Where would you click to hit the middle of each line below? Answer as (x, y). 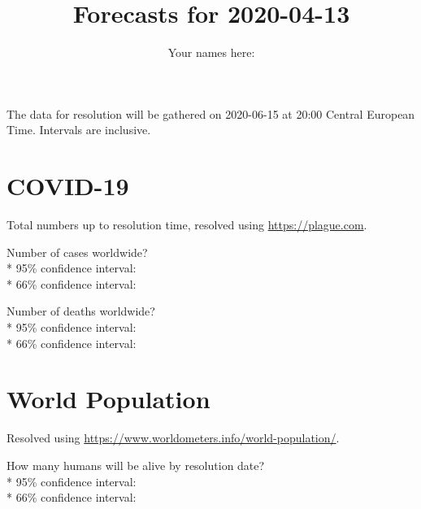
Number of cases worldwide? (77, 252)
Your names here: (211, 52)
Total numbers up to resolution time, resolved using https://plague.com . (187, 225)
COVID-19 (68, 186)
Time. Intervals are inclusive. (79, 130)
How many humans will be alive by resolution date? (136, 465)
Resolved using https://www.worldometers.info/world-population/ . (173, 438)
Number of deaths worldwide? (81, 311)
